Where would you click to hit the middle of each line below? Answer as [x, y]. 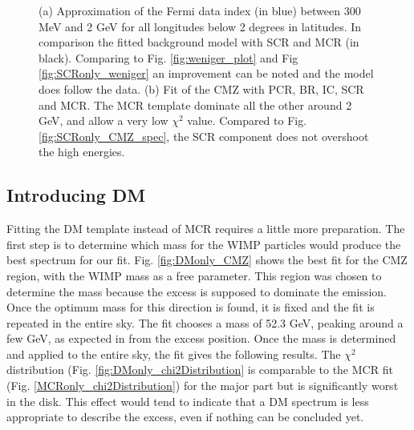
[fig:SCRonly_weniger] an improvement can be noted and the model [206, 73]
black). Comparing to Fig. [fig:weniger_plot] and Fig [168, 57]
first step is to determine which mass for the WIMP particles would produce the [204, 244]
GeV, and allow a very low [103, 121]
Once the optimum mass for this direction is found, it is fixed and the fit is [191, 307]
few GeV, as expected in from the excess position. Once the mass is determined [201, 338]
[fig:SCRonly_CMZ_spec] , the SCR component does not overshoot [204, 136]
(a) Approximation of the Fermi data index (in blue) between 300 [200, 10]
